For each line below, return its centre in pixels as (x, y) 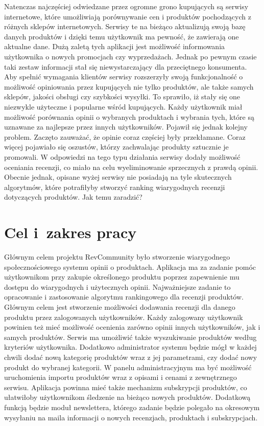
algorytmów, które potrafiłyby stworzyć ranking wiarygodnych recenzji (115, 187)
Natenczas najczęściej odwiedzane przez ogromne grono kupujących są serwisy (126, 6)
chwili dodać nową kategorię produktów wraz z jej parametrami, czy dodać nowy (131, 357)
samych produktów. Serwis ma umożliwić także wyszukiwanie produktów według (130, 337)
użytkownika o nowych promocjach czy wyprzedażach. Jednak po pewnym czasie (130, 56)
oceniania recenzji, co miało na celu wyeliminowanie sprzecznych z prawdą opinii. (131, 167)
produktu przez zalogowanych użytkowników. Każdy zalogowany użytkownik (124, 317)
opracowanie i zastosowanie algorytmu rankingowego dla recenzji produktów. (124, 297)
